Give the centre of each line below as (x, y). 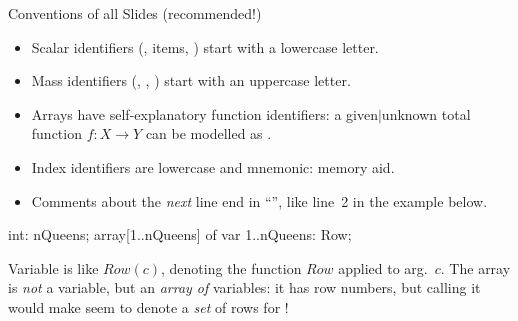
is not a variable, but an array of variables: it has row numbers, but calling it (244, 287)
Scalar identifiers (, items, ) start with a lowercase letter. (205, 46)
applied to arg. (383, 267)
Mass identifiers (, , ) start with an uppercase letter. (191, 80)
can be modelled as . (208, 133)
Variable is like (53, 267)
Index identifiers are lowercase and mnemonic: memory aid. (213, 166)
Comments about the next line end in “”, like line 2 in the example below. (259, 200)
